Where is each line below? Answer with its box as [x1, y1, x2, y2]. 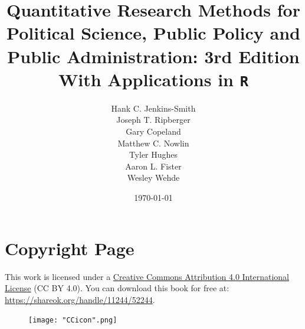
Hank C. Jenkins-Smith [111, 102, 196, 114]
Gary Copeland [126, 125, 181, 137]
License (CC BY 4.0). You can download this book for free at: [5, 282, 229, 294]
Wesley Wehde [127, 171, 180, 184]
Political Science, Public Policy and [6, 21, 300, 45]
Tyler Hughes [129, 148, 178, 161]
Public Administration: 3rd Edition [7, 44, 300, 68]
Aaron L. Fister [125, 159, 182, 172]
